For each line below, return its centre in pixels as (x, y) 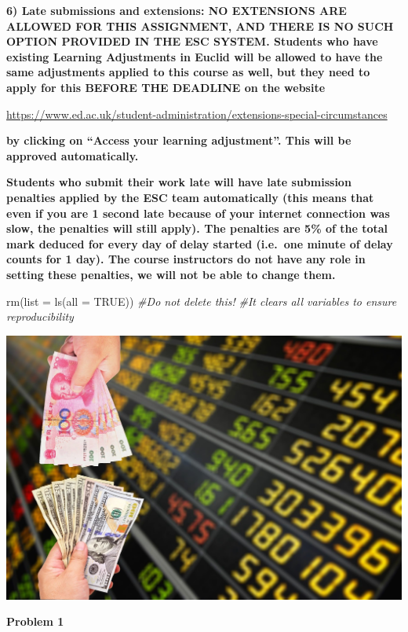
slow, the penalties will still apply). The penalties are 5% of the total (197, 228)
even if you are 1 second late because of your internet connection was (198, 213)
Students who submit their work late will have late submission (179, 182)
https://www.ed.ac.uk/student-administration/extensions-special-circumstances (197, 114)
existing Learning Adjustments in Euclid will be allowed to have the (195, 56)
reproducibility (40, 316)
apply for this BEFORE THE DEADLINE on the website (166, 87)
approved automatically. (73, 155)
